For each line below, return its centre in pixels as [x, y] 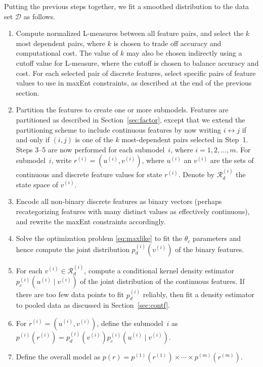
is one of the [94, 139]
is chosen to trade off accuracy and [167, 43]
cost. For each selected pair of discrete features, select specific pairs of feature [136, 73]
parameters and [217, 238]
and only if [33, 139]
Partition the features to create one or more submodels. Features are [122, 110]
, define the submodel [130, 323]
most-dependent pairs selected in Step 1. [185, 139]
